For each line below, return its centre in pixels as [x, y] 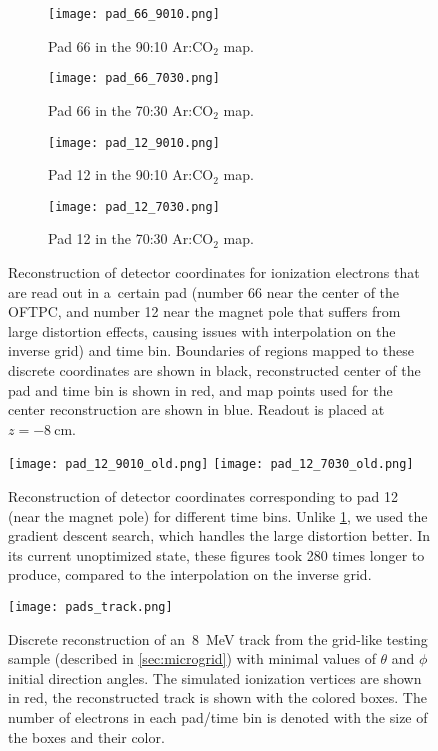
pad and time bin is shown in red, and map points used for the [200, 389]
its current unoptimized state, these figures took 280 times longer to [216, 554]
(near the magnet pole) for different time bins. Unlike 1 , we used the [218, 515]
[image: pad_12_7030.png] [134, 206]
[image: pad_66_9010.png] [134, 14]
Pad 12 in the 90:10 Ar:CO [131, 174]
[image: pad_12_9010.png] [134, 142]
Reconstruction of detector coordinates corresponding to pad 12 [203, 496]
